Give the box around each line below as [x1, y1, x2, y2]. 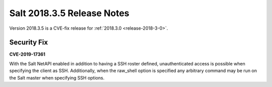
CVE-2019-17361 [9, 51, 45, 57]
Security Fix [9, 38, 48, 47]
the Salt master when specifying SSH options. [9, 74, 105, 80]
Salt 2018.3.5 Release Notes [9, 8, 129, 19]
